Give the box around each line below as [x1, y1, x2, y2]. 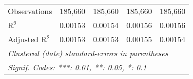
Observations [8, 5, 52, 16]
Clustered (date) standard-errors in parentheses [8, 47, 168, 59]
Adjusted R [8, 33, 47, 45]
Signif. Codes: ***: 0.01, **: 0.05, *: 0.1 [8, 62, 147, 73]
